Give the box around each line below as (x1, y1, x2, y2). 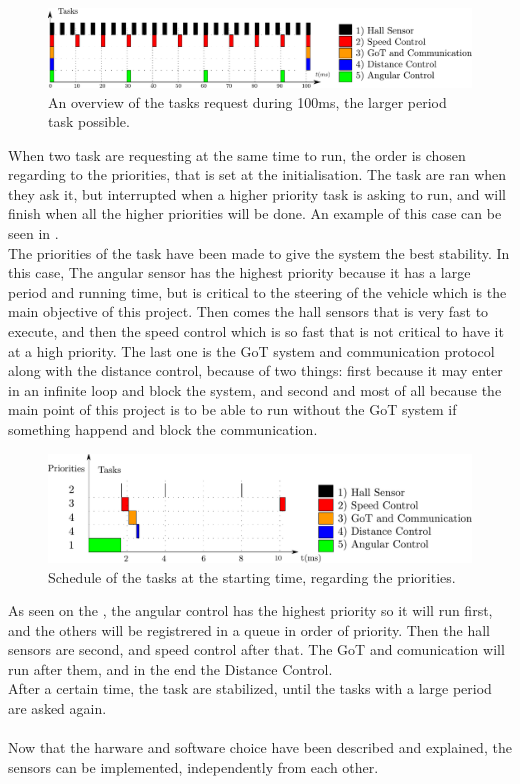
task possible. (48, 111, 130, 132)
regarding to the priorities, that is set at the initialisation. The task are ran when (8, 164, 507, 185)
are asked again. (8, 698, 107, 719)
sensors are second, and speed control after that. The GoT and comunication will (8, 639, 505, 660)
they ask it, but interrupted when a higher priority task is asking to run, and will (8, 183, 506, 204)
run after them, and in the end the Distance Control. (8, 658, 333, 679)
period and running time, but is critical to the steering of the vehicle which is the (8, 281, 507, 302)
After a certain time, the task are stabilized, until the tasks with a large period (8, 678, 492, 699)
